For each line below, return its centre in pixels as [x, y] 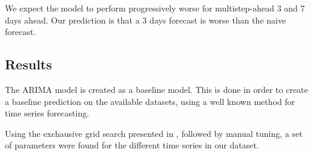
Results [28, 64]
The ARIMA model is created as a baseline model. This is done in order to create [156, 89]
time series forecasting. [47, 113]
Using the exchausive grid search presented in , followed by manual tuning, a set [154, 133]
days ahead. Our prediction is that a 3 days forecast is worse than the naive [146, 20]
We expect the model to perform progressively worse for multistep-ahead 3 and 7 [155, 8]
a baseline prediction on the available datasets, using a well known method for [150, 101]
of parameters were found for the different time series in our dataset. [132, 145]
